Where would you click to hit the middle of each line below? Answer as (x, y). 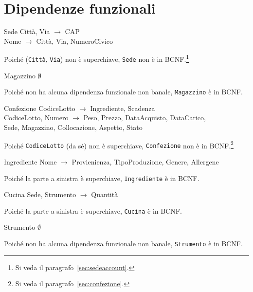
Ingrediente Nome (30, 161)
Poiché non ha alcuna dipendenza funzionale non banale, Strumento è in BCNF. (123, 244)
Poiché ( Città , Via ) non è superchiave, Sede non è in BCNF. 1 (97, 58)
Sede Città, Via (27, 31)
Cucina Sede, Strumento (40, 194)
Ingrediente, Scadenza (123, 108)
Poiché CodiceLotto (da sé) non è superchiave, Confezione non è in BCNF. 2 (119, 145)
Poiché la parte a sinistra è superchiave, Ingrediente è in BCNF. (102, 178)
